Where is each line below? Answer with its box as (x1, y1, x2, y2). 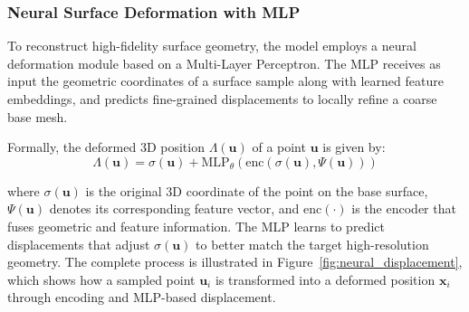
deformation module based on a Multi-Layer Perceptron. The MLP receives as (7, 53, 441, 72)
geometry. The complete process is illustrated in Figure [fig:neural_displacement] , (7, 252, 463, 271)
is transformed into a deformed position (215, 269, 435, 288)
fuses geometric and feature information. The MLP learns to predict (7, 216, 385, 235)
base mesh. (7, 107, 68, 126)
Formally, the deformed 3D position (7, 137, 205, 156)
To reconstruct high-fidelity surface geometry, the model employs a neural (7, 36, 416, 55)
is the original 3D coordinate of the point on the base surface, (85, 181, 428, 200)
